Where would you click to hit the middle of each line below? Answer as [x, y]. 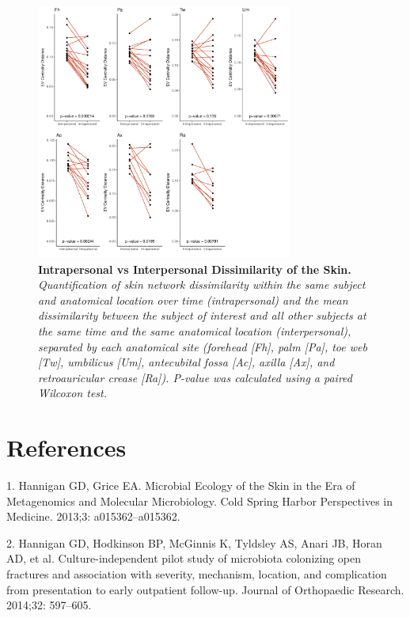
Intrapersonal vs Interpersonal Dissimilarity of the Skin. [195, 269]
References [66, 447]
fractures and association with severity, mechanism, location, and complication [197, 574]
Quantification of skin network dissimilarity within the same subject [202, 284]
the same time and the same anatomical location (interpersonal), [195, 330]
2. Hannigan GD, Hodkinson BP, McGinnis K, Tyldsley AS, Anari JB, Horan [194, 542]
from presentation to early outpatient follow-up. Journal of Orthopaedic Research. [205, 589]
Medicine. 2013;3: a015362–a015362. [93, 516]
